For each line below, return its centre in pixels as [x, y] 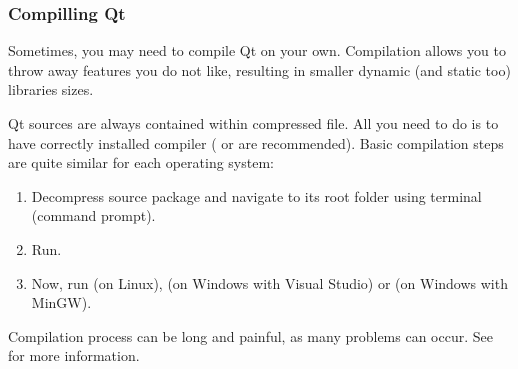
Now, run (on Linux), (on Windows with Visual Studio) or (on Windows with [269, 282]
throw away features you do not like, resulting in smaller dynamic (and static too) [259, 69]
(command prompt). [93, 215]
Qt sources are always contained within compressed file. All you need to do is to [253, 123]
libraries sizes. [51, 89]
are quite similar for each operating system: [141, 162]
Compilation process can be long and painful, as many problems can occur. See [250, 335]
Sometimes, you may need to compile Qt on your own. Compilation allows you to [257, 50]
